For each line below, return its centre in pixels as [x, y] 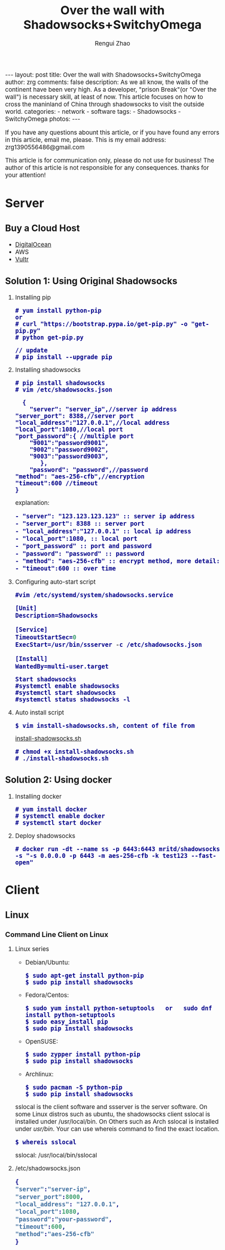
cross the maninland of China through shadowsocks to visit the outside [105, 104]
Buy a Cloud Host [43, 228]
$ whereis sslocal [46, 1142]
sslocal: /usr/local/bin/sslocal [56, 1155]
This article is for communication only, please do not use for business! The [110, 160]
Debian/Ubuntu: [48, 962]
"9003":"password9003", [69, 456]
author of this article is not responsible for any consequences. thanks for [107, 168]
